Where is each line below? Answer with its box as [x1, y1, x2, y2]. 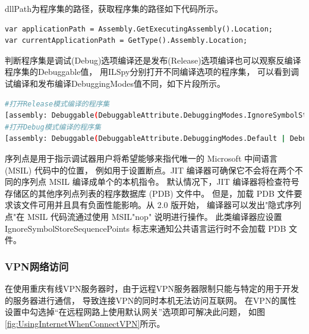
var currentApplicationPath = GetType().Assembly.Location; [5, 36, 248, 45]
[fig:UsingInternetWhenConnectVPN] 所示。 [5, 317, 165, 329]
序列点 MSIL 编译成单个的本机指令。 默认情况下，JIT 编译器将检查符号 [21, 175, 299, 188]
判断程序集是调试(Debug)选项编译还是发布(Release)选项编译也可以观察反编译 [5, 53, 301, 66]
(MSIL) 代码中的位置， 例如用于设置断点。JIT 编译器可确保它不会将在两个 [5, 163, 295, 176]
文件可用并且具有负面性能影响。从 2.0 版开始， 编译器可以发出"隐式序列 [21, 198, 302, 211]
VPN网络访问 [5, 259, 69, 273]
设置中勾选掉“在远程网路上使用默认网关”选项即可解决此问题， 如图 [5, 305, 265, 318]
